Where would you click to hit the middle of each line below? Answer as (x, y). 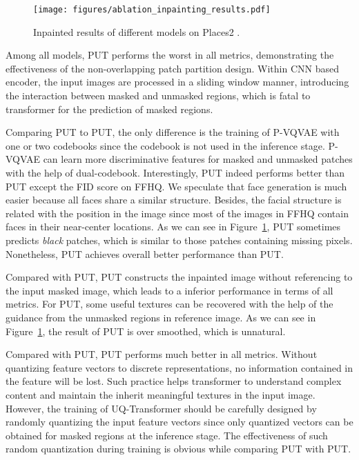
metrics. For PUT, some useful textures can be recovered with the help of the (169, 304)
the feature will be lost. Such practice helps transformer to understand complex (174, 381)
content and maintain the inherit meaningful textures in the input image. (161, 394)
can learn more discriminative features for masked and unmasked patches (198, 159)
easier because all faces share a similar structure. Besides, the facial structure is (174, 200)
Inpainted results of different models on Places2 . (137, 31)
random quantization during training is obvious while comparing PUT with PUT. (178, 449)
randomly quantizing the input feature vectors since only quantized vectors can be (179, 422)
